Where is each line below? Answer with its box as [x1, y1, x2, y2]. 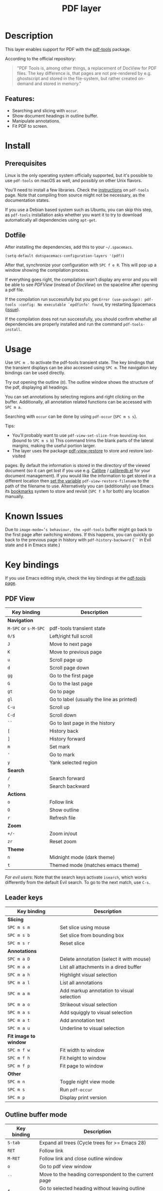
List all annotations [60, 979, 103, 986]
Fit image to [7, 1033, 35, 1039]
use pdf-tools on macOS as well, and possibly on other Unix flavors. [5, 177, 142, 183]
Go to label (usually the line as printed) [49, 696, 137, 703]
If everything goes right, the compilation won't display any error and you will [5, 276, 158, 282]
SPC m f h [7, 1055, 30, 1061]
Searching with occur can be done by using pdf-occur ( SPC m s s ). [5, 414, 137, 419]
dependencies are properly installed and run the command [5, 321, 123, 327]
